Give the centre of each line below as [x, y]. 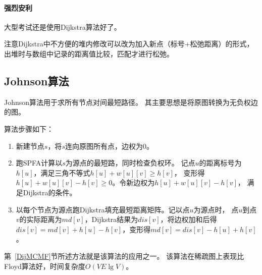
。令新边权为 [134, 182]
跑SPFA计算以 [39, 163]
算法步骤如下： [29, 128]
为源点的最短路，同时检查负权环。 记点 [130, 163]
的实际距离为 [41, 219]
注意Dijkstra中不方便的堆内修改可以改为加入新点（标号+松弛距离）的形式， [129, 44]
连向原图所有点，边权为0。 [109, 146]
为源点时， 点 [216, 209]
